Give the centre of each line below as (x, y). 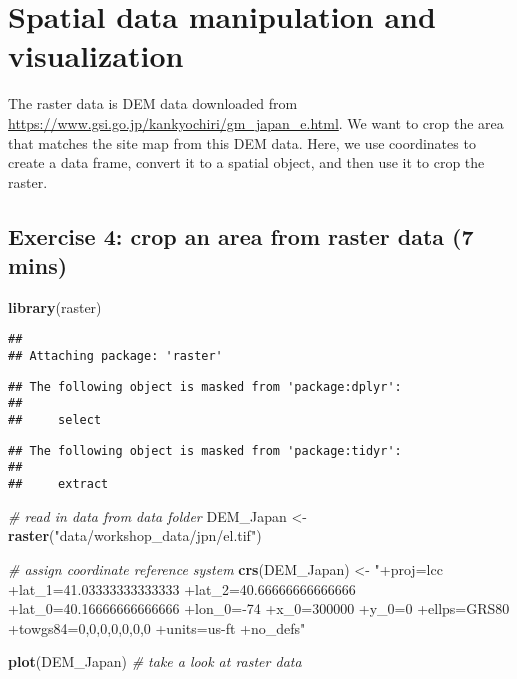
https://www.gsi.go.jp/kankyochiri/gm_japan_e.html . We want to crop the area (256, 122)
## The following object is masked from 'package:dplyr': (205, 386)
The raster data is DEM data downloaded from (153, 103)
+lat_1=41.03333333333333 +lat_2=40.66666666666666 (182, 588)
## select (55, 420)
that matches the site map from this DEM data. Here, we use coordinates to (242, 142)
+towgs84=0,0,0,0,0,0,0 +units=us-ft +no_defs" (157, 627)
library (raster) (55, 306)
